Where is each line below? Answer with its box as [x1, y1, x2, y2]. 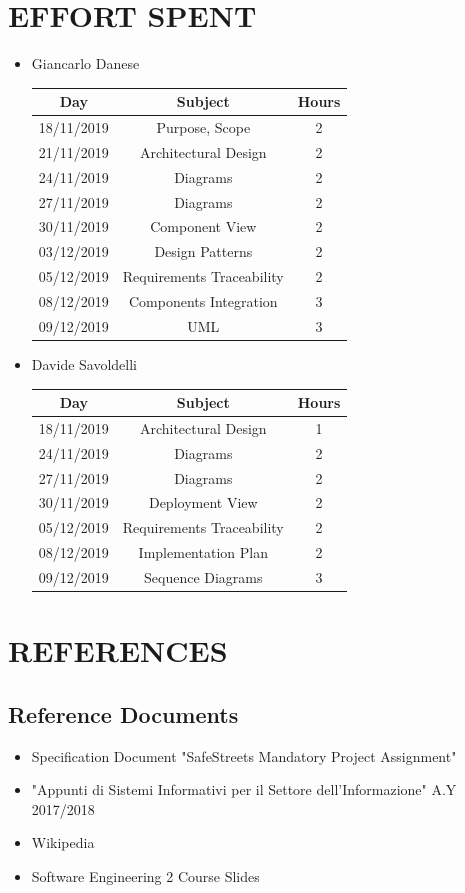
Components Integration [128, 290, 278, 311]
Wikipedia [31, 832, 95, 853]
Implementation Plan [138, 542, 268, 563]
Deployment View [148, 492, 258, 513]
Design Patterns [154, 241, 253, 262]
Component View [150, 216, 257, 237]
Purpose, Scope [156, 117, 251, 138]
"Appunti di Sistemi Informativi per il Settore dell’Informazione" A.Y [31, 779, 457, 800]
